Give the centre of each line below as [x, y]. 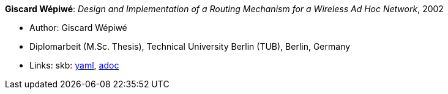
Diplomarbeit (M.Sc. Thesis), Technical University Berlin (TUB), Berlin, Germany [190, 46]
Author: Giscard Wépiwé [78, 28]
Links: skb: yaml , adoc [74, 65]
